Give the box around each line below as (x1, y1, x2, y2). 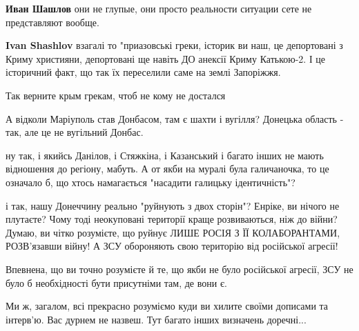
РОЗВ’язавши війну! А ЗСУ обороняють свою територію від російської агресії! (6, 239, 338, 253)
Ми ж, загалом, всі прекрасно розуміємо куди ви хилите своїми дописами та (6, 299, 329, 313)
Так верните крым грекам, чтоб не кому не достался (6, 88, 226, 102)
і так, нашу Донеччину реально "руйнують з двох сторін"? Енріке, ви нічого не (6, 198, 340, 212)
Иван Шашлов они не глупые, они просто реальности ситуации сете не (6, 1, 312, 15)
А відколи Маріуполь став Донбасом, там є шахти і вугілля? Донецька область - (6, 111, 344, 126)
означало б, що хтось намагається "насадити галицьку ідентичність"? (6, 174, 295, 189)
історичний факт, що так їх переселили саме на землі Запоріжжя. (6, 65, 281, 79)
